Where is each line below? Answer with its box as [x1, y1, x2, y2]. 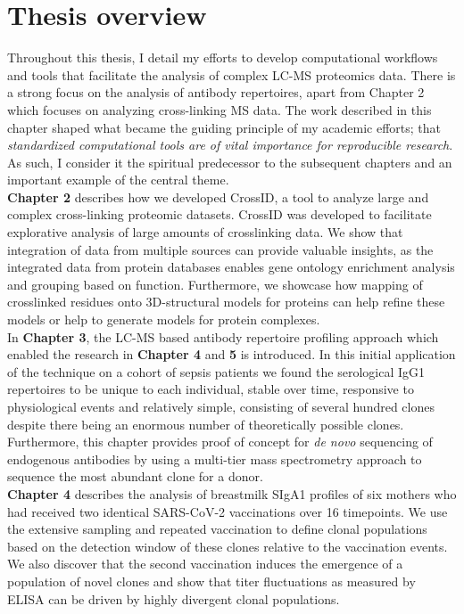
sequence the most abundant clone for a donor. [7, 467, 263, 486]
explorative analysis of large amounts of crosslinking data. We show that [7, 223, 403, 242]
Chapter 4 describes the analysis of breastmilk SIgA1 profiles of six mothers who [7, 484, 457, 503]
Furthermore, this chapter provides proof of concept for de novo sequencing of [7, 432, 433, 451]
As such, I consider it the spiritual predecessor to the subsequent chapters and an [7, 152, 452, 171]
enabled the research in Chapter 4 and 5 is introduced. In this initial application [7, 345, 456, 364]
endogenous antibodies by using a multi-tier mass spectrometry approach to [7, 449, 422, 468]
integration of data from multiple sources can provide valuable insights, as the [7, 240, 434, 258]
